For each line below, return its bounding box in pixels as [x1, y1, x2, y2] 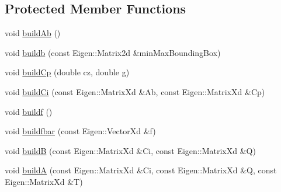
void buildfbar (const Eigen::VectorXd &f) [5, 125, 156, 137]
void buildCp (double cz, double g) [5, 66, 130, 78]
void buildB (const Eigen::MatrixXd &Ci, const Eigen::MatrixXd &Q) [5, 144, 256, 156]
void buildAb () [5, 27, 61, 39]
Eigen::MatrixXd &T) [5, 175, 83, 187]
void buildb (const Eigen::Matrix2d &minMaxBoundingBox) [5, 46, 221, 58]
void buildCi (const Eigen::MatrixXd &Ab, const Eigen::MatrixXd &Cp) [5, 85, 265, 97]
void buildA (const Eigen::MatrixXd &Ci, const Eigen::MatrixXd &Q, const [5, 164, 277, 176]
